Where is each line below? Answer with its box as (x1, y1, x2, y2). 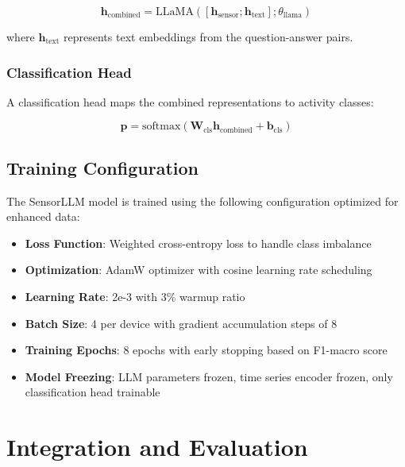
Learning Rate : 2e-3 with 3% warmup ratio (25, 288, 245, 304)
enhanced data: (6, 208, 80, 225)
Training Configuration (6, 155, 199, 179)
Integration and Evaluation (6, 430, 308, 463)
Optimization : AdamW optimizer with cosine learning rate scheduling (25, 261, 372, 278)
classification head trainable (25, 384, 160, 400)
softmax (142, 121, 181, 133)
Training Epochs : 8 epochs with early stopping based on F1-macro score (25, 342, 388, 358)
